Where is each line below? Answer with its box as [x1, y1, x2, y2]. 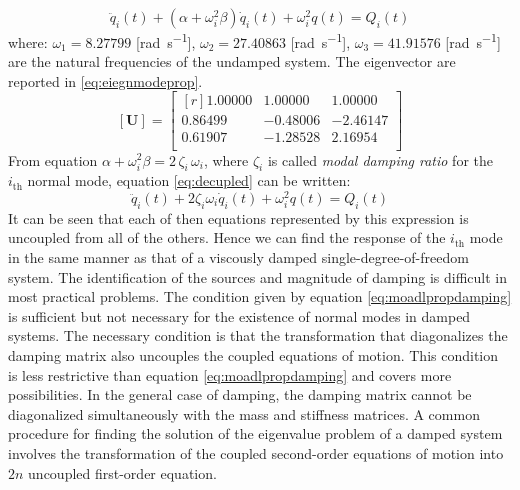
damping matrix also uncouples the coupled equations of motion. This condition [8, 344, 498, 365]
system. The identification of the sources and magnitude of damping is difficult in [8, 266, 507, 287]
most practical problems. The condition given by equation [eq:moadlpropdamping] [8, 286, 512, 307]
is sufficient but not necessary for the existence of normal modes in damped [8, 305, 471, 326]
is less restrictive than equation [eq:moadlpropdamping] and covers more [8, 364, 452, 385]
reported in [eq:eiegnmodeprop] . [8, 70, 203, 91]
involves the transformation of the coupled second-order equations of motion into [8, 442, 504, 463]
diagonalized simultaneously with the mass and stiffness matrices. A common [8, 403, 480, 424]
